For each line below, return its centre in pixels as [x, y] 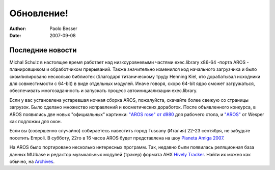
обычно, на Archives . [32, 161]
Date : [15, 35]
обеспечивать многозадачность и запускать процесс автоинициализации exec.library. [104, 91]
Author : [18, 29]
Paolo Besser [63, 29]
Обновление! [39, 13]
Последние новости [43, 50]
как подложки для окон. [36, 121]
